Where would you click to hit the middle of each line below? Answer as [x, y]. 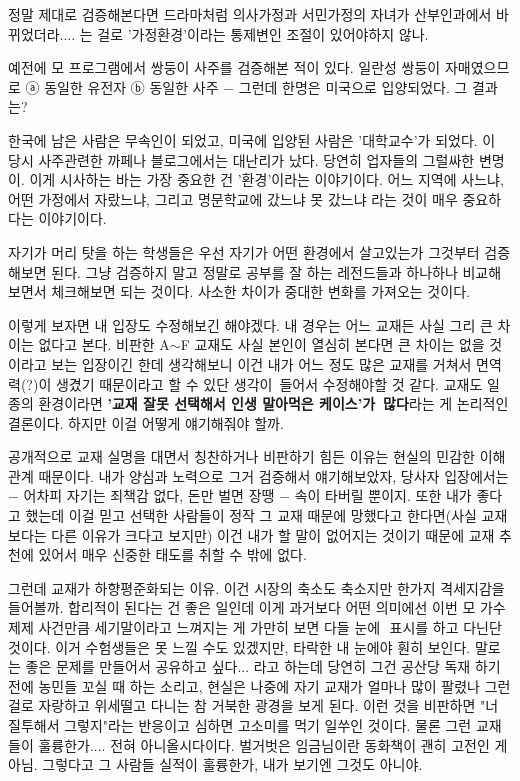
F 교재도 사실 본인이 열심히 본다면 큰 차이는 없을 [332, 344]
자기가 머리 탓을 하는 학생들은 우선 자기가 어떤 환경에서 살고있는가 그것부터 [244, 251]
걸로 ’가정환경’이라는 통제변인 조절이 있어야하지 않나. [263, 33]
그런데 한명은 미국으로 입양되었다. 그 [353, 86]
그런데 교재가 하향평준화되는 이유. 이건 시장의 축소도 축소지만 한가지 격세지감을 [256, 587]
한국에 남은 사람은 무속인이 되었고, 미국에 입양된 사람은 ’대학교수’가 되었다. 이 [252, 139]
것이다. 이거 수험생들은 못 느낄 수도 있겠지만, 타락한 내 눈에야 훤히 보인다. [239, 646]
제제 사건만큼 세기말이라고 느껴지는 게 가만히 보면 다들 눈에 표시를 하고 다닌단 [255, 627]
